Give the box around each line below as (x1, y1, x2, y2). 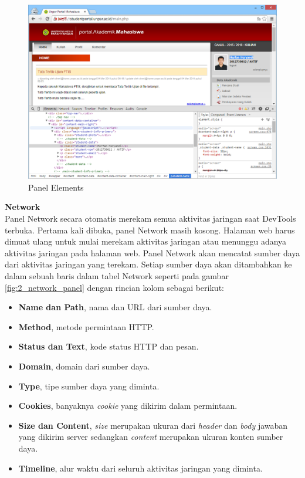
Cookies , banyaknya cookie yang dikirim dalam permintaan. (18, 399, 238, 412)
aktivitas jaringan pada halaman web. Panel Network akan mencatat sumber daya (5, 246, 300, 259)
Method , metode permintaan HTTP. (18, 320, 154, 333)
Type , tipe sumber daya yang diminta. (18, 379, 160, 392)
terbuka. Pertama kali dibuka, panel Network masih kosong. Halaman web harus (5, 223, 295, 236)
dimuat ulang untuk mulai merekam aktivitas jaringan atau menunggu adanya (5, 235, 287, 248)
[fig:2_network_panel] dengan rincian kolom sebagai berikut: (5, 281, 224, 293)
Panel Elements (28, 181, 84, 193)
